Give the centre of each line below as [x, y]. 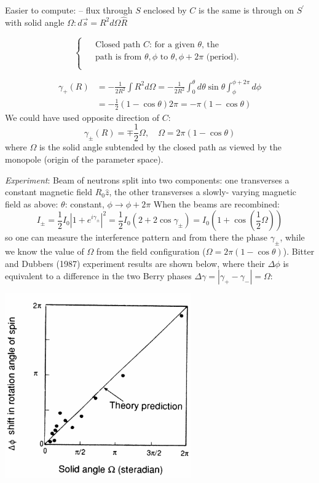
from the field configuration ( [151, 251]
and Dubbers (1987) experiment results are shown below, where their [135, 263]
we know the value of [45, 251]
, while [292, 237]
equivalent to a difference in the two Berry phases [98, 276]
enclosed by [165, 10]
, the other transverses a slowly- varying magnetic [203, 192]
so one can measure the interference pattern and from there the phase [136, 237]
